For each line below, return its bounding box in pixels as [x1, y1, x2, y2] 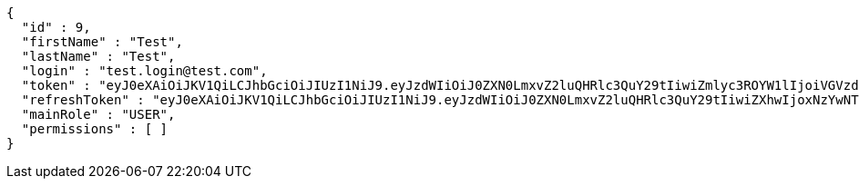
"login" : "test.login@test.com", [21, 64, 268, 78]
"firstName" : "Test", [21, 34, 183, 49]
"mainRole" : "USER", [21, 107, 176, 122]
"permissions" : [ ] [21, 122, 169, 136]
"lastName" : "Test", [21, 49, 176, 64]
